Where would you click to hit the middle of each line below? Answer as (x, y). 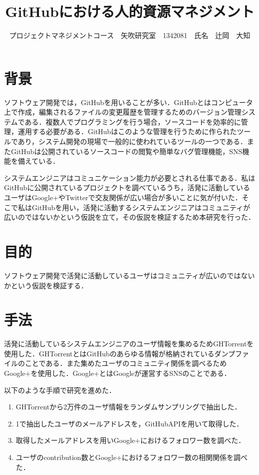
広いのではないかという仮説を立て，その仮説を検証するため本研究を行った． (130, 217)
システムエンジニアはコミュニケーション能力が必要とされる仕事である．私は (130, 177)
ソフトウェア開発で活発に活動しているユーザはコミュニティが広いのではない (129, 275)
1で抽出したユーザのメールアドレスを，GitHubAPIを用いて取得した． (129, 423)
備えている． (39, 161)
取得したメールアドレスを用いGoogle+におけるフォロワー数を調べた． (130, 440)
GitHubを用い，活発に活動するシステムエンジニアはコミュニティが (141, 207)
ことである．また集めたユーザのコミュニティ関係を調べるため (126, 363)
